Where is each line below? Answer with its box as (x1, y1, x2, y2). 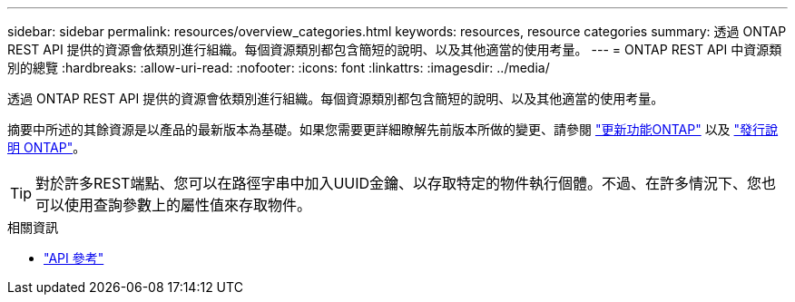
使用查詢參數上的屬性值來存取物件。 (64, 196, 312, 214)
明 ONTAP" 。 (7, 140, 86, 155)
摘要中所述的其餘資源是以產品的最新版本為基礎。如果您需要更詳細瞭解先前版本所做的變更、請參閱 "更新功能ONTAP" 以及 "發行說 (7, 122, 779, 137)
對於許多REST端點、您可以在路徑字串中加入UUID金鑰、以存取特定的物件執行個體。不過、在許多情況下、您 (35, 174, 762, 192)
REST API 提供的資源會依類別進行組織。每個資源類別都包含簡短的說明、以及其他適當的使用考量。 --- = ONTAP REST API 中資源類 (7, 42, 782, 57)
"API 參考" (44, 250, 104, 266)
